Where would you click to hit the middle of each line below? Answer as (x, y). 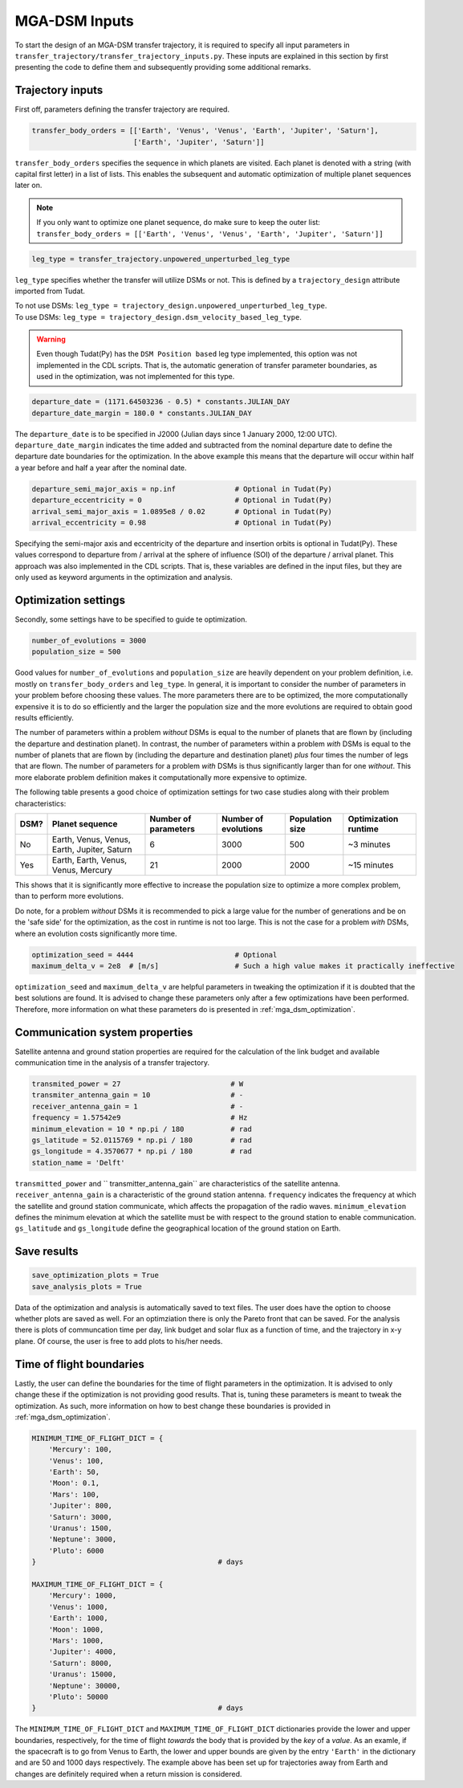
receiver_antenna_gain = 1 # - (138, 1106)
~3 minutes (369, 845)
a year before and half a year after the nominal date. (101, 467)
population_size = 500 (76, 652)
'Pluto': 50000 (78, 1696)
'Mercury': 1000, (83, 1596)
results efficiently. (44, 717)
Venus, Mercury (82, 870)
